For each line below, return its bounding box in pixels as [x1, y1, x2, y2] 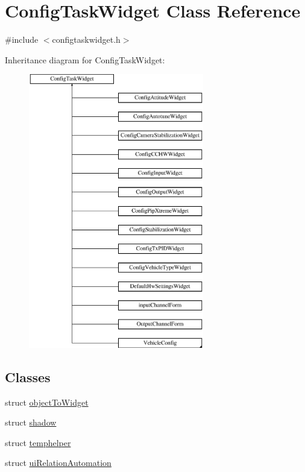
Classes [5, 367, 51, 386]
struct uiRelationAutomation [5, 456, 112, 469]
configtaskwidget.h [52, 33, 121, 46]
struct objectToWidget [5, 395, 89, 408]
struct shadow [5, 416, 57, 429]
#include [5, 33, 39, 46]
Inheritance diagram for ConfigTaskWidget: [5, 53, 165, 66]
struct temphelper [5, 436, 71, 448]
